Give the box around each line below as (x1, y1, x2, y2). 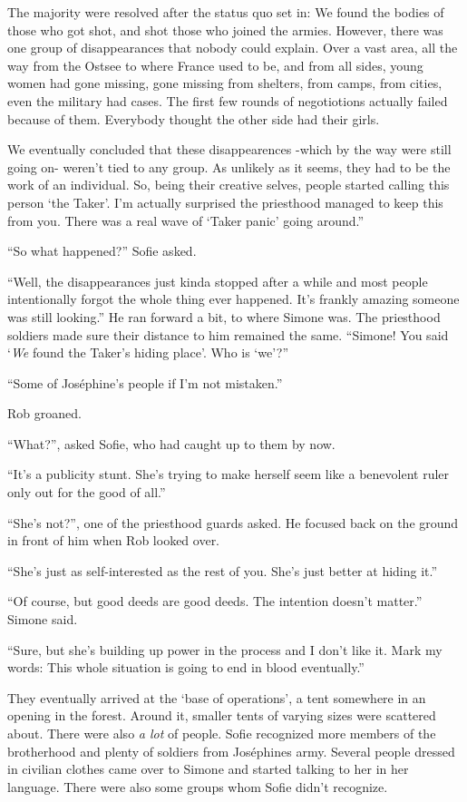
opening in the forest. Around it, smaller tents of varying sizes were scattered (7, 706, 436, 725)
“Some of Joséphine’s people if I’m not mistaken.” (7, 373, 283, 392)
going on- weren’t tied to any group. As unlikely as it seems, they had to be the (7, 157, 451, 176)
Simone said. (7, 610, 78, 629)
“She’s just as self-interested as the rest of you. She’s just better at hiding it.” (7, 561, 438, 580)
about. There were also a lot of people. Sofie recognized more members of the (7, 724, 436, 742)
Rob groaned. (7, 404, 82, 423)
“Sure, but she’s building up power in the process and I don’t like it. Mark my (7, 640, 443, 659)
